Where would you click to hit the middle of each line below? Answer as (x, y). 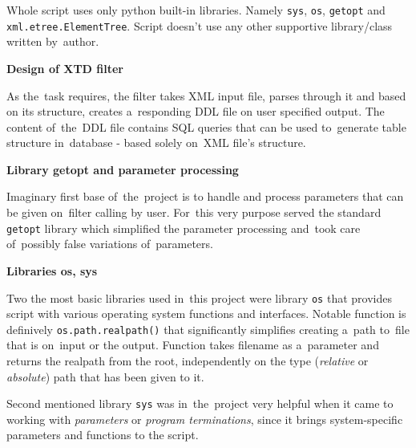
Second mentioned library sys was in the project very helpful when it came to (200, 403)
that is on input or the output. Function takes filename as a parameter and (193, 345)
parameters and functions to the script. (103, 435)
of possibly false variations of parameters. (110, 244)
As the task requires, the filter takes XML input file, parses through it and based (206, 95)
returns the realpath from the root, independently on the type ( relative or (188, 360)
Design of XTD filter (65, 68)
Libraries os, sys (52, 270)
